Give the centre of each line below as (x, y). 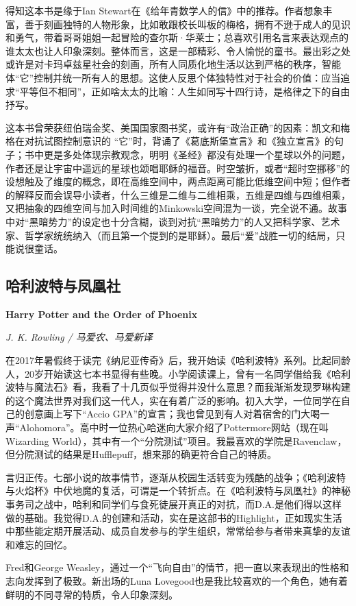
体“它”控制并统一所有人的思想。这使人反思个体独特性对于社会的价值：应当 (173, 77)
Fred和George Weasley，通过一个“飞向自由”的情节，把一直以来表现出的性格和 (177, 567)
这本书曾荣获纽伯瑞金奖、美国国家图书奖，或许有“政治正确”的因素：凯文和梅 (178, 127)
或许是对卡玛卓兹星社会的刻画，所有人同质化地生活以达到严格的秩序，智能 (173, 64)
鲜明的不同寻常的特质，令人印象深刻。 (92, 594)
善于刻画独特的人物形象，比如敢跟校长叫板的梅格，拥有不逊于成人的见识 (187, 24)
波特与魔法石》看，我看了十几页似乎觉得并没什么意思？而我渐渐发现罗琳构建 (178, 387)
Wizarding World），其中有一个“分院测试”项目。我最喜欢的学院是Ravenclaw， (176, 440)
